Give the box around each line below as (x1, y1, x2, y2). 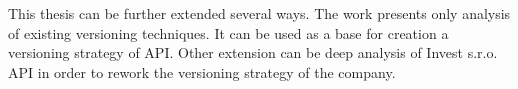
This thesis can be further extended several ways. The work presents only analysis (8, 3, 511, 23)
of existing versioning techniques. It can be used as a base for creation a (8, 22, 449, 43)
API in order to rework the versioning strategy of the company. (8, 61, 396, 82)
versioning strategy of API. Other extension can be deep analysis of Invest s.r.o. (8, 42, 498, 63)
